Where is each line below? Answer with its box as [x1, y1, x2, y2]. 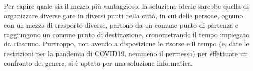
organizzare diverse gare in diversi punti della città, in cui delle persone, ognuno [4, 10, 243, 20]
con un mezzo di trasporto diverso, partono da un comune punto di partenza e [4, 20, 238, 30]
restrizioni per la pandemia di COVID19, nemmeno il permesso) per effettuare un [4, 48, 248, 58]
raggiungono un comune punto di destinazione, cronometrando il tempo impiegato [4, 29, 250, 39]
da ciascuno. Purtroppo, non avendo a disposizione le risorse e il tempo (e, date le [4, 39, 249, 49]
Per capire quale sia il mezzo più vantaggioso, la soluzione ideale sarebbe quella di [4, 1, 249, 11]
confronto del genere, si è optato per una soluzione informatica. [4, 57, 193, 68]
